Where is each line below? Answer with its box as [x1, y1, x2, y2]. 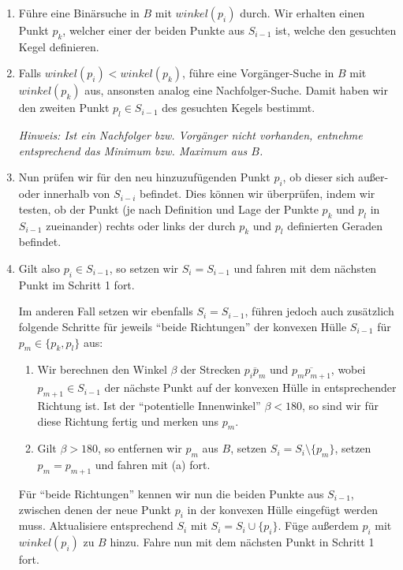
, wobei [330, 361, 366, 378]
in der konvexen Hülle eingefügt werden [187, 501, 379, 517]
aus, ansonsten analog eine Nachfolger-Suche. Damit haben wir [84, 82, 388, 99]
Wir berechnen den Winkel [37, 361, 167, 378]
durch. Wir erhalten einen [240, 5, 365, 20]
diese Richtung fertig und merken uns [37, 412, 219, 429]
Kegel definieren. [18, 38, 99, 54]
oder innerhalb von [18, 185, 110, 202]
